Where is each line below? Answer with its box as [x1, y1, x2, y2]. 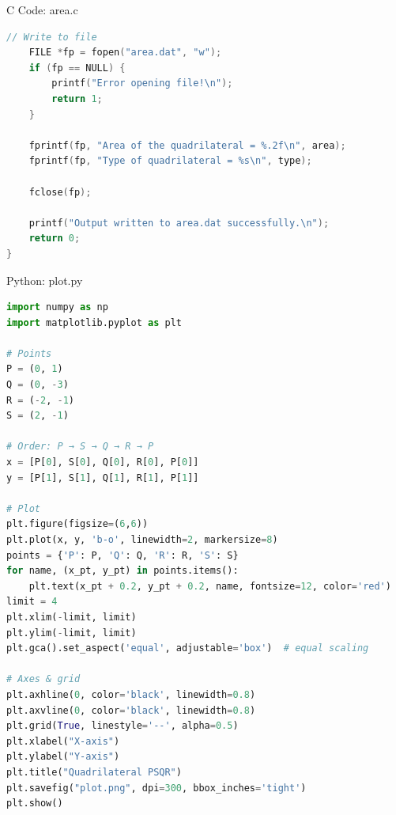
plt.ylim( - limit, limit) [6, 627, 137, 639]
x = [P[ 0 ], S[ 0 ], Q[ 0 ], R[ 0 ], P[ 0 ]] [6, 457, 199, 468]
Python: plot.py [6, 271, 83, 288]
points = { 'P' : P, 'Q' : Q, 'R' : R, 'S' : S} [6, 549, 239, 561]
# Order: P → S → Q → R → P [6, 441, 154, 453]
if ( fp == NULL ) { [28, 62, 126, 74]
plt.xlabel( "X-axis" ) [6, 735, 120, 747]
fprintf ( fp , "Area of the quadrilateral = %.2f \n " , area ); [28, 139, 346, 151]
